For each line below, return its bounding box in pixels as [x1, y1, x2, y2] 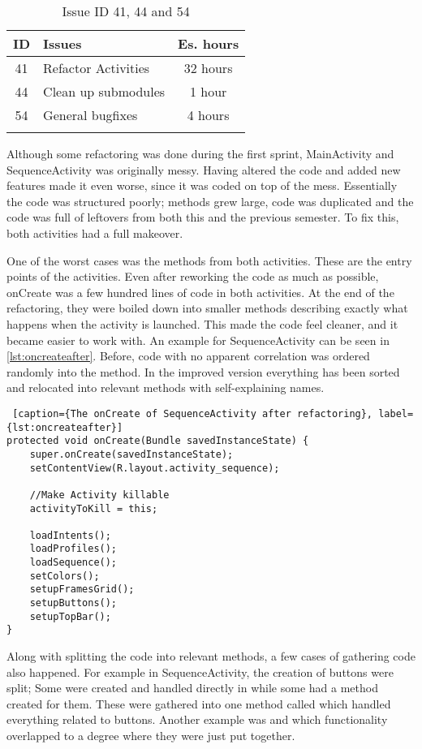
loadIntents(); [29, 529, 111, 541]
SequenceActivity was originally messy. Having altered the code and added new [6, 161, 401, 178]
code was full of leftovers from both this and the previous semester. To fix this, [6, 209, 399, 226]
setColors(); [29, 570, 100, 582]
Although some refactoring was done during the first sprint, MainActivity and [6, 145, 394, 161]
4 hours [187, 105, 230, 124]
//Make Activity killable [29, 489, 170, 501]
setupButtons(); [29, 597, 118, 609]
